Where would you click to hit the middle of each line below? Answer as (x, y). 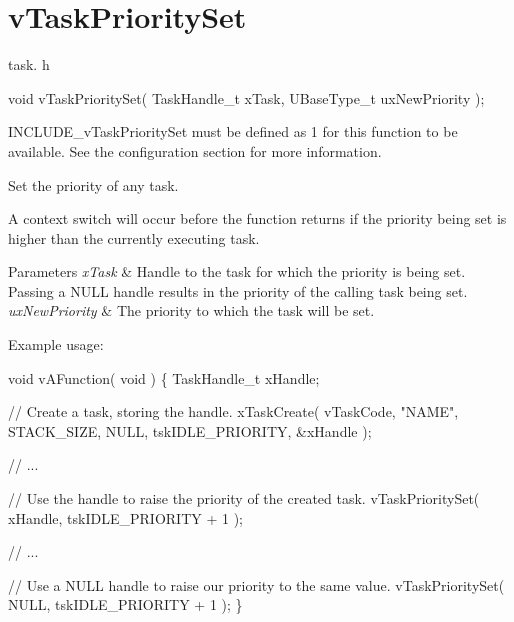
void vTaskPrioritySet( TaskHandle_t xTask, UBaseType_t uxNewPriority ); (246, 97)
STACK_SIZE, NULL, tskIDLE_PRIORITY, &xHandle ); (190, 430)
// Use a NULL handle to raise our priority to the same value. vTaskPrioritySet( (256, 584)
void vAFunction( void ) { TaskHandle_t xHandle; (164, 377)
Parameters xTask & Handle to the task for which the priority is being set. (237, 271)
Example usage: (56, 344)
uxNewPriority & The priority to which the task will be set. (191, 310)
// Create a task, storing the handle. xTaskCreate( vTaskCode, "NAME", (233, 411)
